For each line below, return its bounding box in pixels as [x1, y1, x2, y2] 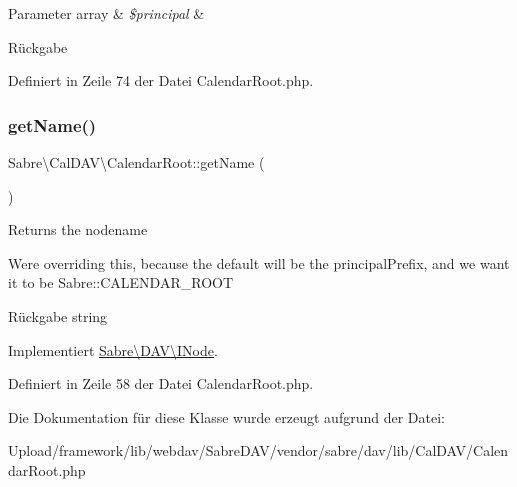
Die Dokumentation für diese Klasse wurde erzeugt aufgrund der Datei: [8, 406, 445, 427]
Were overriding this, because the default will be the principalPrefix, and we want [8, 252, 510, 273]
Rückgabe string [8, 305, 108, 326]
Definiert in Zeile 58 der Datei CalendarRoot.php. [8, 373, 314, 394]
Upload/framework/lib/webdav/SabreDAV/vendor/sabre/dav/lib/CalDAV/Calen [8, 440, 509, 461]
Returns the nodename [8, 219, 148, 240]
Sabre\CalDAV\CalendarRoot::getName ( [8, 152, 265, 172]
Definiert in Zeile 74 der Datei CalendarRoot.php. [8, 70, 314, 91]
